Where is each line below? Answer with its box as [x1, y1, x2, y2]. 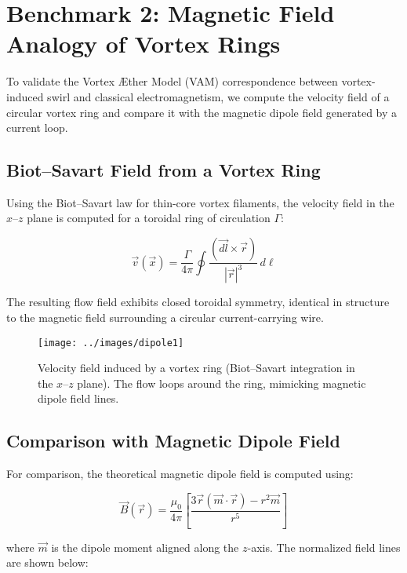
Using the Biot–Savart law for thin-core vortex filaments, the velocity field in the [6, 194, 394, 210]
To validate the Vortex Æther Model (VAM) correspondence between [6, 73, 338, 89]
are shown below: [6, 554, 89, 571]
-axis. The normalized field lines [247, 538, 401, 555]
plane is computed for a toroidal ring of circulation [27, 210, 271, 226]
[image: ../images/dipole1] [38, 337, 184, 349]
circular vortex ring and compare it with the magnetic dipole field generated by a [6, 104, 398, 120]
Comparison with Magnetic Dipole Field [6, 429, 340, 453]
